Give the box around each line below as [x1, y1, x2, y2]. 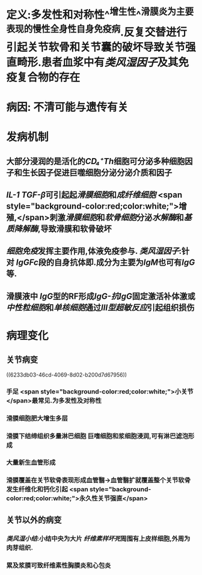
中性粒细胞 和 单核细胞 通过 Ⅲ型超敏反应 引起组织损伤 [6, 302, 195, 313]
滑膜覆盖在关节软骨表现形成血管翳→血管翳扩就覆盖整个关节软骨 [6, 476, 191, 484]
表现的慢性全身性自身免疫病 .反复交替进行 [6, 23, 188, 39]
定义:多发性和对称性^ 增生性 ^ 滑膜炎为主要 [6, 6, 194, 22]
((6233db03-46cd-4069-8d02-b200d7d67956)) [6, 371, 127, 378]
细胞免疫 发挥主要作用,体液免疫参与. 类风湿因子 [6, 246, 179, 256]
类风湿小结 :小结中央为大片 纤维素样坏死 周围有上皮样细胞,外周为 [6, 534, 191, 542]
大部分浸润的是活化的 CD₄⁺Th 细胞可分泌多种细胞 [6, 156, 185, 167]
